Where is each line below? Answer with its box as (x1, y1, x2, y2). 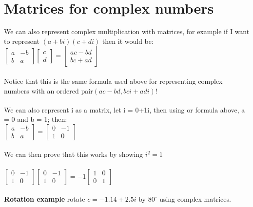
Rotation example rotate (4, 194, 85, 204)
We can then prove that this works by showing (4, 149, 143, 159)
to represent (4, 36, 39, 46)
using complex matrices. (159, 194, 231, 204)
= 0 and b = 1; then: (4, 114, 67, 124)
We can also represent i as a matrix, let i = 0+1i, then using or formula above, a (4, 104, 245, 114)
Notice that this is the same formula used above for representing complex (4, 75, 223, 86)
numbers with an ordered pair (4, 85, 93, 95)
